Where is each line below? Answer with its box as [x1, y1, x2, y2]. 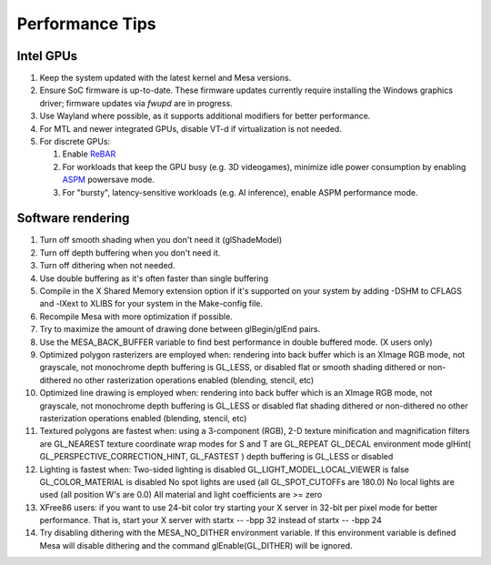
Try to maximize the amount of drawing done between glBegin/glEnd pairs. [39, 324, 321, 335]
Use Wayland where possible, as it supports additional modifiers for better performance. [39, 110, 371, 122]
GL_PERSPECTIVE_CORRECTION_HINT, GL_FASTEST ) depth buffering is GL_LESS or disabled [39, 451, 394, 462]
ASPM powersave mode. [62, 174, 155, 186]
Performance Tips [16, 14, 156, 34]
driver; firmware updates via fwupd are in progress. [39, 97, 234, 108]
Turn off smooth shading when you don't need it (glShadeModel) [39, 235, 282, 246]
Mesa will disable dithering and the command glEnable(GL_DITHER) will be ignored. [39, 540, 354, 550]
